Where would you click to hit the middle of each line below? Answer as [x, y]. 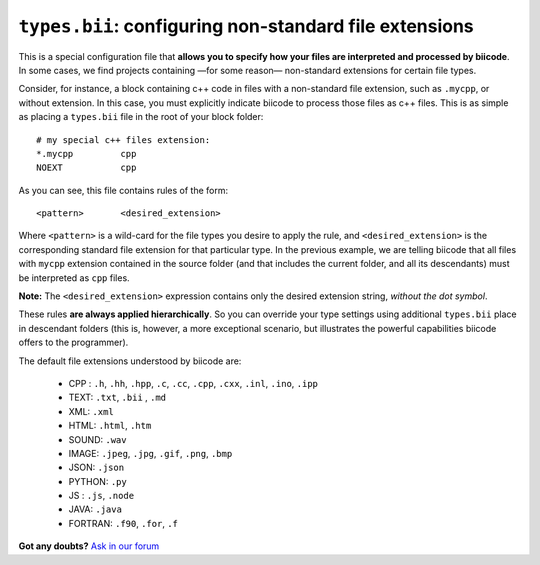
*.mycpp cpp [86, 153]
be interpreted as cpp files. [74, 277]
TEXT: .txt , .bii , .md [117, 397]
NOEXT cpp [86, 168]
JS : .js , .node [101, 496]
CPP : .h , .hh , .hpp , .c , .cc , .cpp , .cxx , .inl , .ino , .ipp [193, 383]
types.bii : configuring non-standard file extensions [246, 26]
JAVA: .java [95, 509]
